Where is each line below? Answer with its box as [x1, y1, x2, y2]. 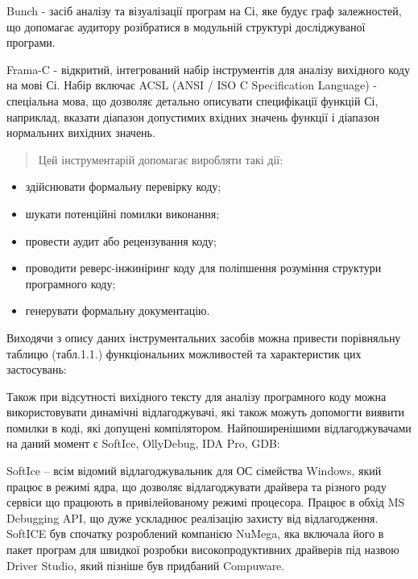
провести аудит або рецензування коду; [25, 232, 217, 249]
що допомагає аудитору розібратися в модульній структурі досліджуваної [6, 18, 366, 35]
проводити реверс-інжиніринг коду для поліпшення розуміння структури [25, 259, 382, 276]
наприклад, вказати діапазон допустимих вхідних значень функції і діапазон [6, 108, 379, 125]
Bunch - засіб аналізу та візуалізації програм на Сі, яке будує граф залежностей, [6, 2, 402, 19]
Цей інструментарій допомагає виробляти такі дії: [38, 151, 283, 167]
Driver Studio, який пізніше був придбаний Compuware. [6, 556, 285, 573]
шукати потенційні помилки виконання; [25, 205, 220, 221]
